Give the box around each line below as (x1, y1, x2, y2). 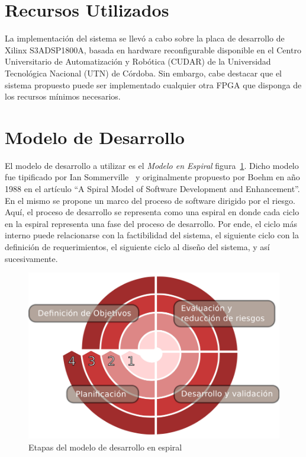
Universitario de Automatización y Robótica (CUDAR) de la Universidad (5, 55, 271, 68)
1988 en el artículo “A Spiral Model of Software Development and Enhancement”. (5, 183, 300, 194)
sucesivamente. (5, 252, 58, 264)
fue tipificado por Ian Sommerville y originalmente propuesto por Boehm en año (5, 171, 300, 183)
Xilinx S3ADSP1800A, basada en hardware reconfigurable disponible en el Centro (5, 43, 301, 56)
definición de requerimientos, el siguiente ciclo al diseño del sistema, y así (5, 240, 270, 253)
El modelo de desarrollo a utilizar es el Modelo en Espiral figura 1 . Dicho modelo (5, 159, 299, 171)
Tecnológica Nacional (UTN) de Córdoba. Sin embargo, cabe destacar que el (5, 66, 282, 79)
